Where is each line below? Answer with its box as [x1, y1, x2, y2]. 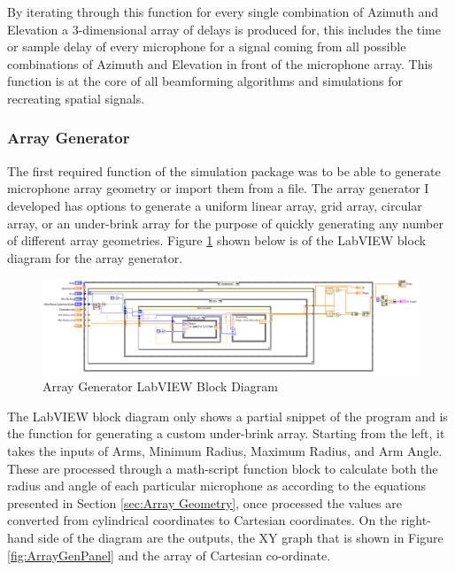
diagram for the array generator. [7, 248, 183, 266]
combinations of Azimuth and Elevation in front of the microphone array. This [7, 54, 433, 73]
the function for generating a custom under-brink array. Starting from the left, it [7, 424, 445, 443]
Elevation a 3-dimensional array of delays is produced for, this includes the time [7, 19, 441, 38]
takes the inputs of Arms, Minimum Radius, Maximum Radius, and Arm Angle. [7, 441, 443, 459]
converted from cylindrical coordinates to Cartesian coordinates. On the [7, 511, 397, 529]
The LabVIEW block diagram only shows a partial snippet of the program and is [7, 406, 448, 425]
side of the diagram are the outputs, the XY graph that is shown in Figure [38, 528, 443, 546]
